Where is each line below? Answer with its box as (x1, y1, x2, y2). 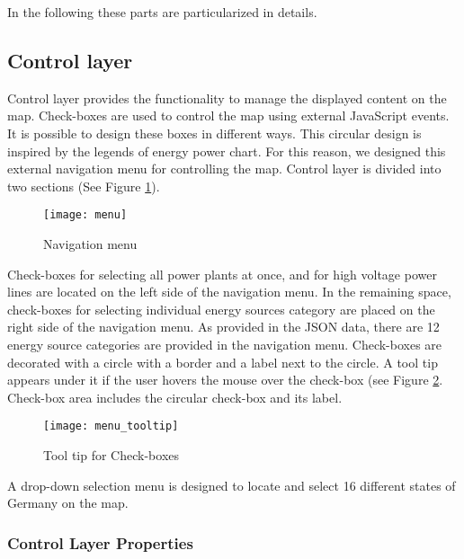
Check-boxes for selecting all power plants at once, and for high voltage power (7, 264, 437, 283)
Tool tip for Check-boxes (43, 446, 180, 465)
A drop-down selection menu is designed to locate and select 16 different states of (7, 475, 456, 494)
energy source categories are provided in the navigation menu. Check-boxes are (7, 334, 442, 353)
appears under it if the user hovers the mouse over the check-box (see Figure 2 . (7, 370, 443, 389)
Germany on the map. (7, 493, 129, 512)
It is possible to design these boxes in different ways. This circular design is (7, 123, 422, 142)
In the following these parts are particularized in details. (7, 3, 317, 21)
